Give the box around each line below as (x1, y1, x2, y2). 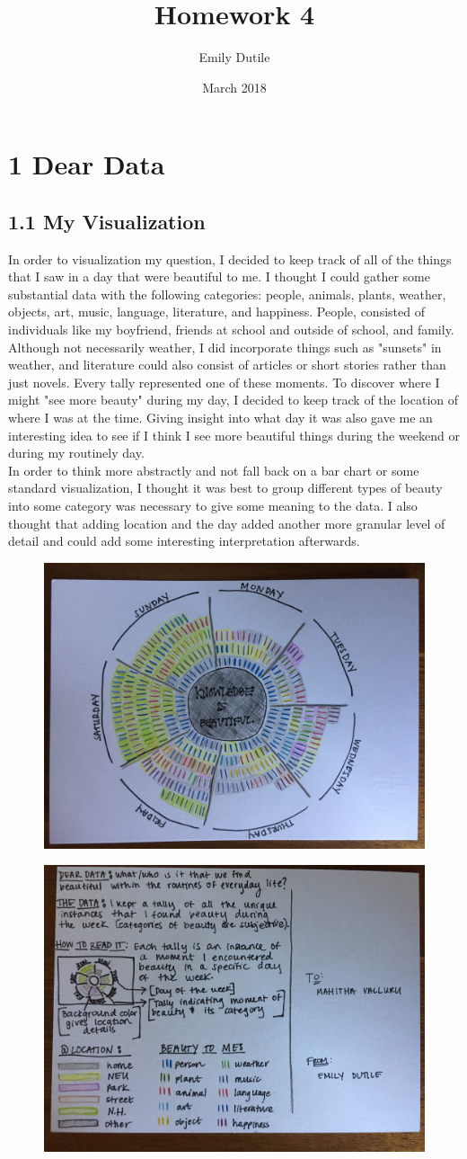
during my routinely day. (8, 443, 145, 462)
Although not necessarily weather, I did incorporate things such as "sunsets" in (8, 337, 442, 356)
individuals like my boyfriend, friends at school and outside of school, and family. (8, 320, 454, 339)
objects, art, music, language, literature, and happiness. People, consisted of (8, 302, 425, 321)
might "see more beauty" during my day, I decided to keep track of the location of (8, 390, 459, 409)
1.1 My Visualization (8, 207, 206, 235)
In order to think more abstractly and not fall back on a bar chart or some (8, 460, 419, 479)
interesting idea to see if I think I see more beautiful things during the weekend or (8, 425, 460, 444)
